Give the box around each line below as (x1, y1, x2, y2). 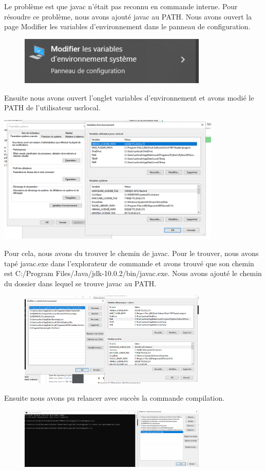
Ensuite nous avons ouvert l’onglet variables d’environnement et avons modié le (4, 92, 254, 103)
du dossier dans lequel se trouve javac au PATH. (4, 278, 157, 288)
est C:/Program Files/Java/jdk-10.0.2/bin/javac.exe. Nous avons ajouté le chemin (4, 268, 262, 279)
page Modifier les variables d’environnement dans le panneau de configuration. (4, 21, 251, 32)
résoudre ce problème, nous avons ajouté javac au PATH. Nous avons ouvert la (4, 11, 252, 22)
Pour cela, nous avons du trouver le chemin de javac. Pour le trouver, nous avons (4, 247, 259, 258)
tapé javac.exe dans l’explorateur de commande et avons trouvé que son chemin (4, 258, 254, 268)
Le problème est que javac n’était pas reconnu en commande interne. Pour (4, 1, 238, 11)
